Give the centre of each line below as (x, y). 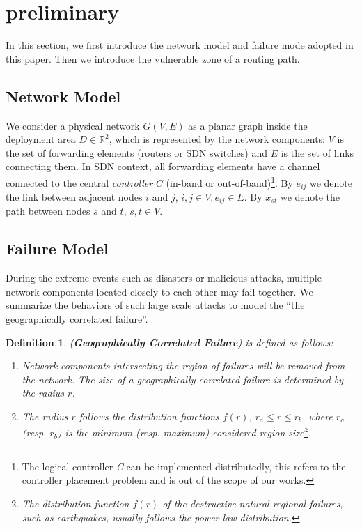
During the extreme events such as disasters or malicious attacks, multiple (164, 278)
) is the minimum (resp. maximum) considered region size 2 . (184, 431)
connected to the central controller (79, 182)
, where (317, 416)
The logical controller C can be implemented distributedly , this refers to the (184, 466)
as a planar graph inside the (248, 125)
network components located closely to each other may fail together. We (159, 291)
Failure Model (57, 248)
